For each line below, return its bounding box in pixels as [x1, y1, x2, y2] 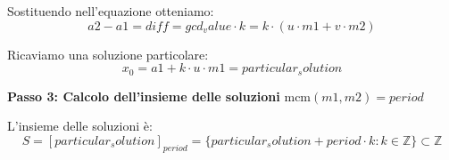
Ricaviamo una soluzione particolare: [7, 44, 209, 63]
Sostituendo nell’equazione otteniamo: [7, 2, 214, 20]
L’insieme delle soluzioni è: [7, 116, 153, 135]
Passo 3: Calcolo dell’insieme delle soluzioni [7, 86, 280, 105]
